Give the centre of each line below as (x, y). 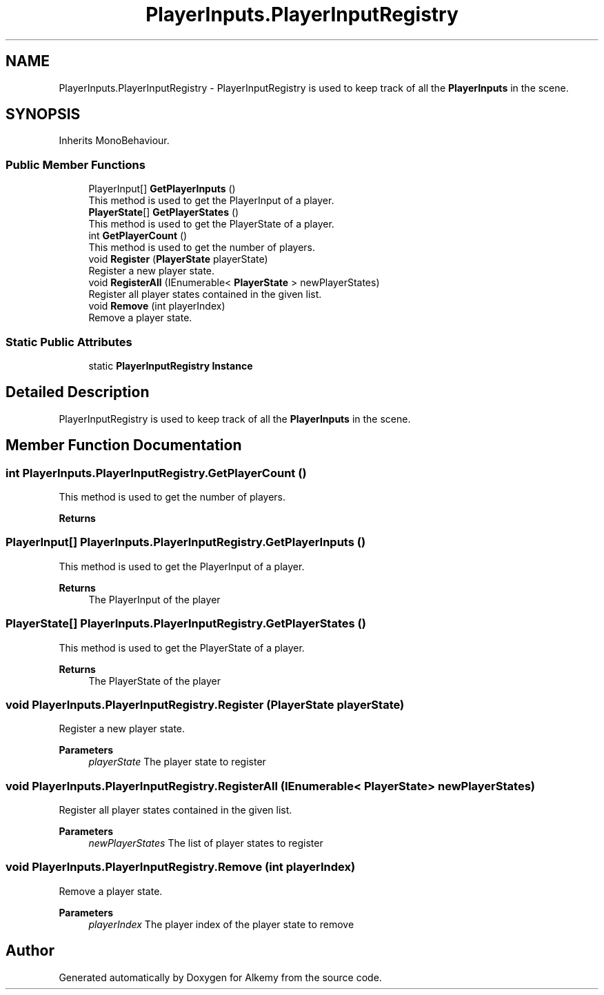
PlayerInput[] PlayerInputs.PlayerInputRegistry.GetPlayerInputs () (186, 542)
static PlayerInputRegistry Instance (171, 365)
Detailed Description (78, 392)
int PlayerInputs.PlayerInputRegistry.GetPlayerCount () (156, 473)
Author (30, 951)
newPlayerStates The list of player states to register (206, 843)
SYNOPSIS (43, 114)
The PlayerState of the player (154, 681)
